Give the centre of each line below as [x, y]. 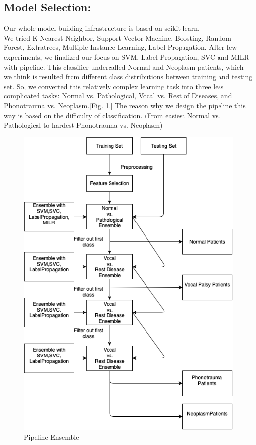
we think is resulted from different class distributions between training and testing [128, 76]
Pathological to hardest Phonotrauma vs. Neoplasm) [83, 125]
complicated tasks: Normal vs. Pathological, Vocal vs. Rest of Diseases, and [118, 96]
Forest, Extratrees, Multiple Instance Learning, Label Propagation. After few [121, 47]
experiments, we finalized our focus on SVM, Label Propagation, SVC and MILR [127, 57]
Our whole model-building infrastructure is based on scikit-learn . [102, 28]
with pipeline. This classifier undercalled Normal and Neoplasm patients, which [124, 67]
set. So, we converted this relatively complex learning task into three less [114, 86]
